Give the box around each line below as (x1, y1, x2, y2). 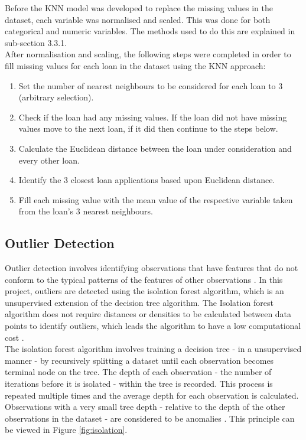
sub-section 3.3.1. (5, 36, 67, 48)
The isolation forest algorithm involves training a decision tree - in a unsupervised (5, 343, 302, 355)
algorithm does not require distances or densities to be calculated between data (5, 308, 292, 320)
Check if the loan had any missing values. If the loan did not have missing (18, 110, 287, 123)
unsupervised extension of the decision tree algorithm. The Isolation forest (5, 296, 274, 308)
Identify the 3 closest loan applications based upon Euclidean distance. (18, 174, 275, 186)
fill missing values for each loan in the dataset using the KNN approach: (5, 59, 266, 71)
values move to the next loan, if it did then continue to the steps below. (18, 122, 278, 135)
